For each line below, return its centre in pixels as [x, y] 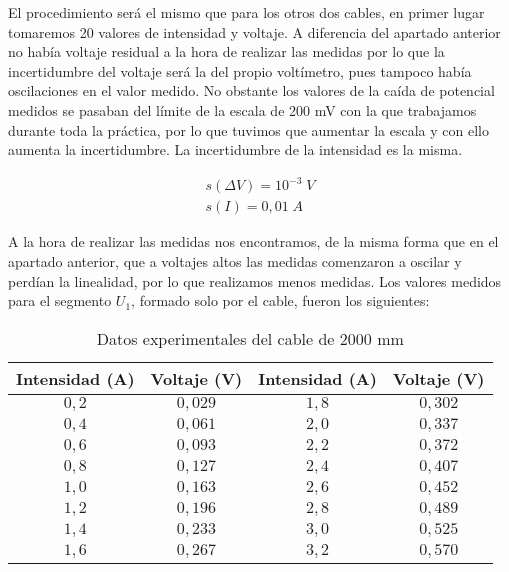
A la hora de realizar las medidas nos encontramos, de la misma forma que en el [253, 241]
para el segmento [60, 300]
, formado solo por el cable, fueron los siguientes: [280, 300]
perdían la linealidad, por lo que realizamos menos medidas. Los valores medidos [255, 280]
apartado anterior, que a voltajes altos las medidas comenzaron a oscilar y [235, 260]
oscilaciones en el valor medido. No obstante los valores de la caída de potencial [251, 90]
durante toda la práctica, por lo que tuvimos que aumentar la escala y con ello [248, 129]
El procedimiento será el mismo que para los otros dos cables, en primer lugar [246, 12]
